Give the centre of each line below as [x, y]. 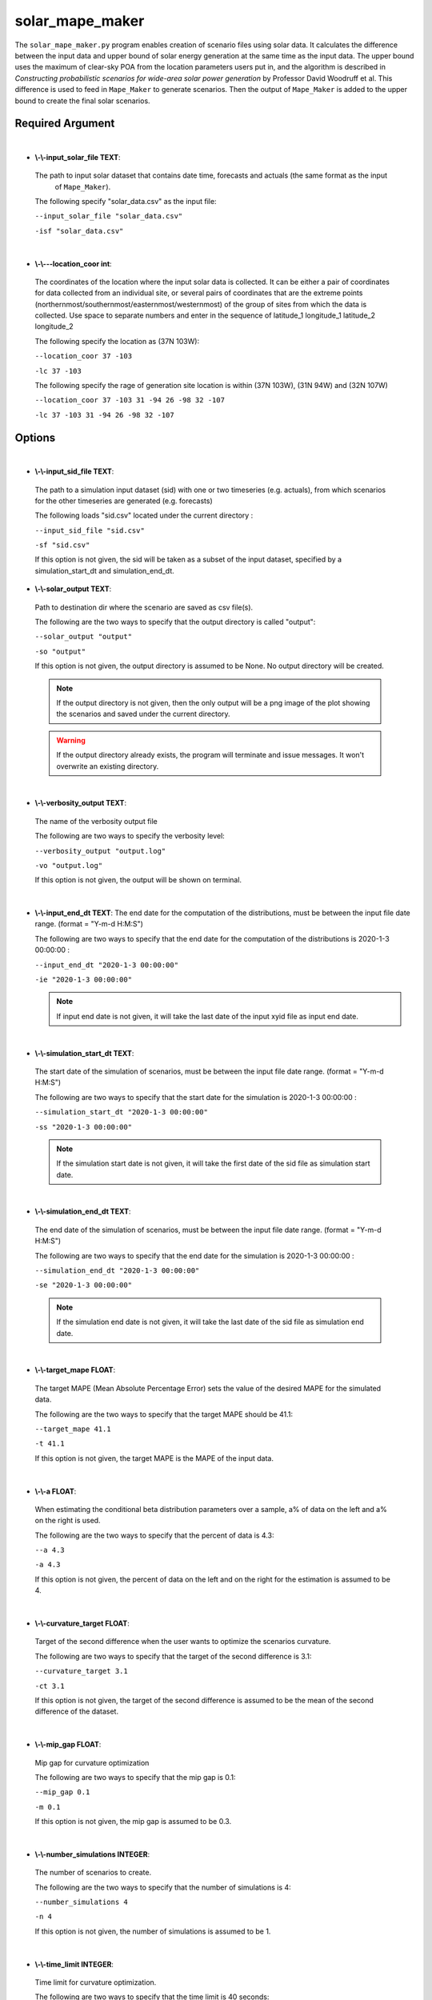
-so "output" [60, 651]
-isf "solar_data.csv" [79, 231]
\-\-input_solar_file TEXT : [78, 157]
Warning [71, 740]
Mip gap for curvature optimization [92, 1762]
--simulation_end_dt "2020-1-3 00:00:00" [117, 1271]
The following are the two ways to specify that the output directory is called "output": [175, 622]
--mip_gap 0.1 [62, 1792]
